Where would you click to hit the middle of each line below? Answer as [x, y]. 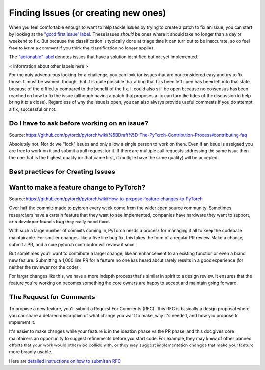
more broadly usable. [31, 352]
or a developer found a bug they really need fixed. [60, 222]
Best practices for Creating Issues [62, 172]
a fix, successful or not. [33, 109]
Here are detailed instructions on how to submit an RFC [65, 361]
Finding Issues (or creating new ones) [88, 13]
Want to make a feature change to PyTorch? [77, 187]
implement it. [22, 322]
